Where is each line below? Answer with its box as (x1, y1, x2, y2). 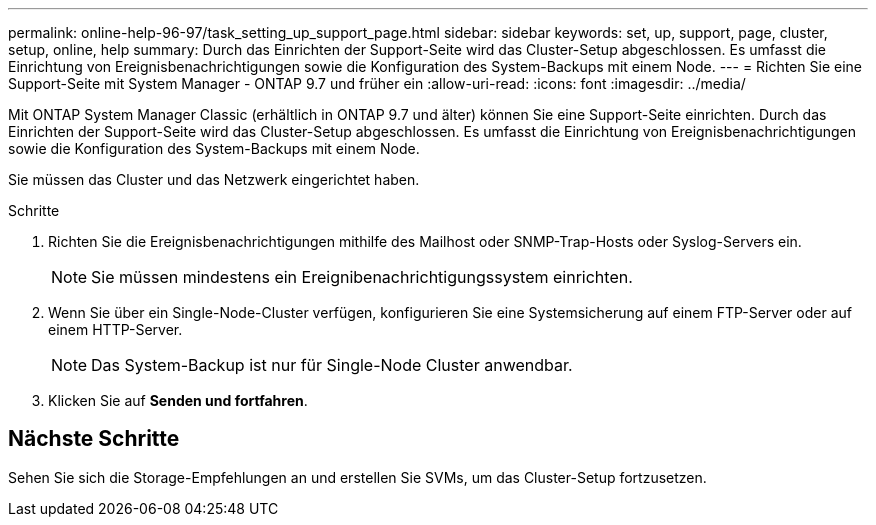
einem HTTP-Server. (48, 321, 183, 338)
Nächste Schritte (8, 426, 180, 452)
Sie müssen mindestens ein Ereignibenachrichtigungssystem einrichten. (91, 267, 633, 287)
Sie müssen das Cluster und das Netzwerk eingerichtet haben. (8, 171, 420, 188)
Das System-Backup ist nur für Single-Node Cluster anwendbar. (91, 355, 573, 375)
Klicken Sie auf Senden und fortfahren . (48, 392, 308, 409)
